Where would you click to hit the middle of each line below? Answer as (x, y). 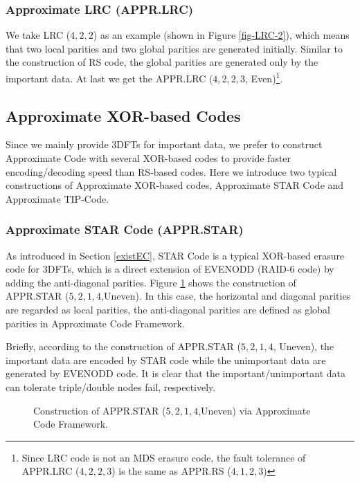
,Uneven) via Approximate (254, 410)
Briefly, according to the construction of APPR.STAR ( (123, 346)
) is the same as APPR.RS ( (171, 471)
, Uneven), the (304, 346)
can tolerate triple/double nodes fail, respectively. (111, 386)
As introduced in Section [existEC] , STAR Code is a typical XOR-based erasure (175, 255)
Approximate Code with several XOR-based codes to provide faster (148, 158)
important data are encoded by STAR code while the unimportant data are (166, 359)
